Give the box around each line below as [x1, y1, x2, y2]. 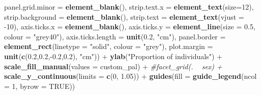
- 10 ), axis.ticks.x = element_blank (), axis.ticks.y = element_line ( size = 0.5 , [4, 21, 255, 32]
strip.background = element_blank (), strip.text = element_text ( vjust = [4, 11, 244, 22]
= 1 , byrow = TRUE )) [4, 80, 75, 91]
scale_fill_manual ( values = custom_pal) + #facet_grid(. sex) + [4, 61, 222, 71]
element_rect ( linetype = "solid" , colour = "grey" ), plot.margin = [4, 41, 213, 52]
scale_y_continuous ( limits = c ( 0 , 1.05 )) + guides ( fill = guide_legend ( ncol [4, 71, 257, 81]
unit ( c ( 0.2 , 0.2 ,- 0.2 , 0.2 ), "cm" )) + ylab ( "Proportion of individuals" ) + [4, 51, 222, 61]
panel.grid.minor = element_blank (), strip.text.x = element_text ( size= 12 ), [4, 2, 254, 12]
